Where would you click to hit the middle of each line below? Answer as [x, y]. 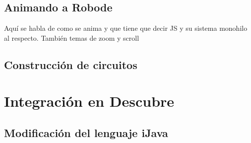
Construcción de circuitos [71, 64]
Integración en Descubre [89, 101]
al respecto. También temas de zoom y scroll [72, 37]
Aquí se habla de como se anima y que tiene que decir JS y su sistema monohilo [126, 28]
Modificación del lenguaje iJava [86, 132]
